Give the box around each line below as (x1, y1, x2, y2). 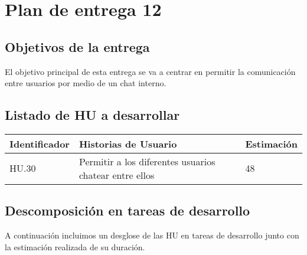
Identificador (9, 136, 70, 151)
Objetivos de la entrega (5, 37, 150, 55)
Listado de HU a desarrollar (5, 106, 180, 124)
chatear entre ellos (79, 168, 155, 182)
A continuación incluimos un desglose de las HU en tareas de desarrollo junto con (5, 229, 299, 241)
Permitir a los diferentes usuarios (79, 154, 215, 168)
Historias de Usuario (79, 136, 177, 151)
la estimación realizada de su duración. (5, 240, 145, 253)
